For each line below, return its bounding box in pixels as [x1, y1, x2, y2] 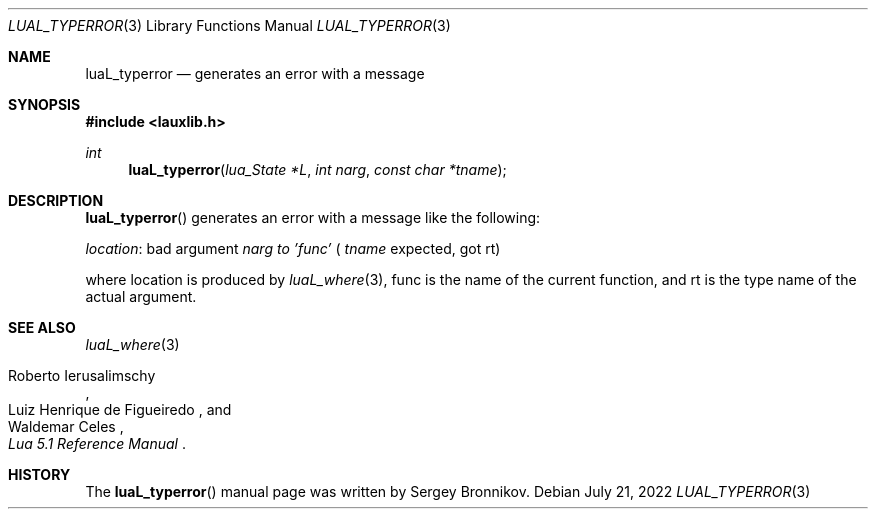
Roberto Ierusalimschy [8, 367, 156, 384]
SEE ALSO [8, 319, 76, 336]
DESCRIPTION [8, 192, 104, 209]
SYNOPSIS [8, 96, 81, 113]
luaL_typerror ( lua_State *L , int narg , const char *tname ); [128, 161, 507, 178]
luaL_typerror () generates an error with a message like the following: [85, 209, 541, 226]
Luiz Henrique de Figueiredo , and [8, 401, 232, 418]
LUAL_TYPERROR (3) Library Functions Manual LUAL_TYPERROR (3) [8, 17, 451, 34]
